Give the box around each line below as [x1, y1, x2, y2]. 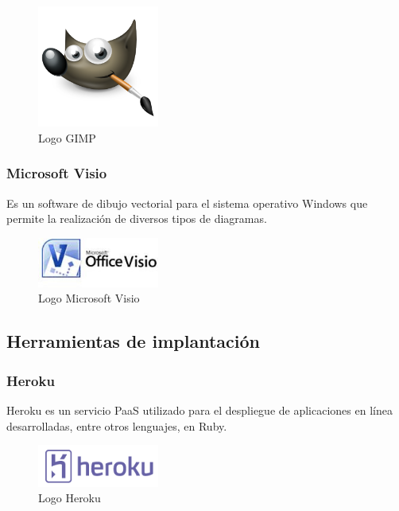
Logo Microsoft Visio [38, 290, 140, 306]
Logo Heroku [38, 490, 101, 506]
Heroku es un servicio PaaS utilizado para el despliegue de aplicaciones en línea [6, 401, 393, 418]
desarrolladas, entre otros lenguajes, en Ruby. [6, 417, 227, 434]
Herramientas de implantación [6, 329, 260, 353]
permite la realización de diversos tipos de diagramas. [6, 210, 267, 227]
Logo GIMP [38, 129, 96, 146]
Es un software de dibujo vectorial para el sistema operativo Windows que [6, 194, 368, 211]
